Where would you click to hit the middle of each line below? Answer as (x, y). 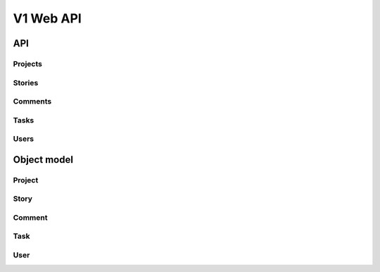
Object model (43, 160)
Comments (32, 101)
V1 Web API (47, 18)
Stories (26, 82)
